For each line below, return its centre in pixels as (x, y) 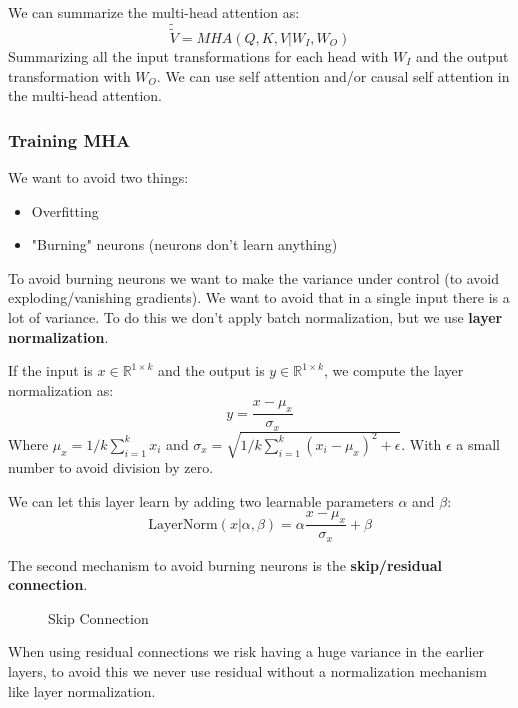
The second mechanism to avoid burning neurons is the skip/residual (225, 564)
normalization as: (61, 389)
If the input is (50, 370)
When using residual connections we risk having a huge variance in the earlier (246, 651)
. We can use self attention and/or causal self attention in (333, 75)
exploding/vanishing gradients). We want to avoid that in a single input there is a (259, 297)
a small (478, 443)
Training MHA (69, 139)
